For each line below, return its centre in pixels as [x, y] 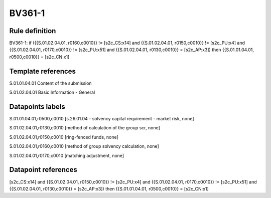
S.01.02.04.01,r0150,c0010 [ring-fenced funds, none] [64, 137]
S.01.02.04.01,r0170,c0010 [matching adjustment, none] [67, 155]
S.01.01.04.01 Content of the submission [51, 83]
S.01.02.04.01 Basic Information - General [52, 92]
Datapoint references [43, 170]
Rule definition [33, 31]
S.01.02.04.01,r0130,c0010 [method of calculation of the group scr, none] [85, 128]
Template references [43, 71]
